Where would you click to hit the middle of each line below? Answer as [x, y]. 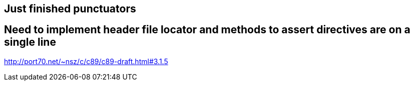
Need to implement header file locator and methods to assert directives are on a [207, 30]
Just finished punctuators [70, 9]
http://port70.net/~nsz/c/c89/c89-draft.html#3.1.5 [86, 61]
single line [30, 42]
